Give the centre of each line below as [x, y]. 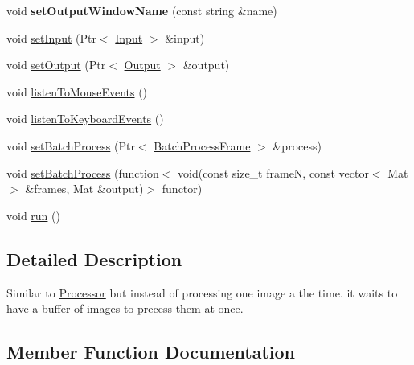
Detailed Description [94, 258]
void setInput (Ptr [51, 37]
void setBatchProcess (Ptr [71, 145]
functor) [182, 189]
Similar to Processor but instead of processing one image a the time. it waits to [202, 292]
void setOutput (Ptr [56, 65]
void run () [33, 215]
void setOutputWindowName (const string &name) [142, 10]
